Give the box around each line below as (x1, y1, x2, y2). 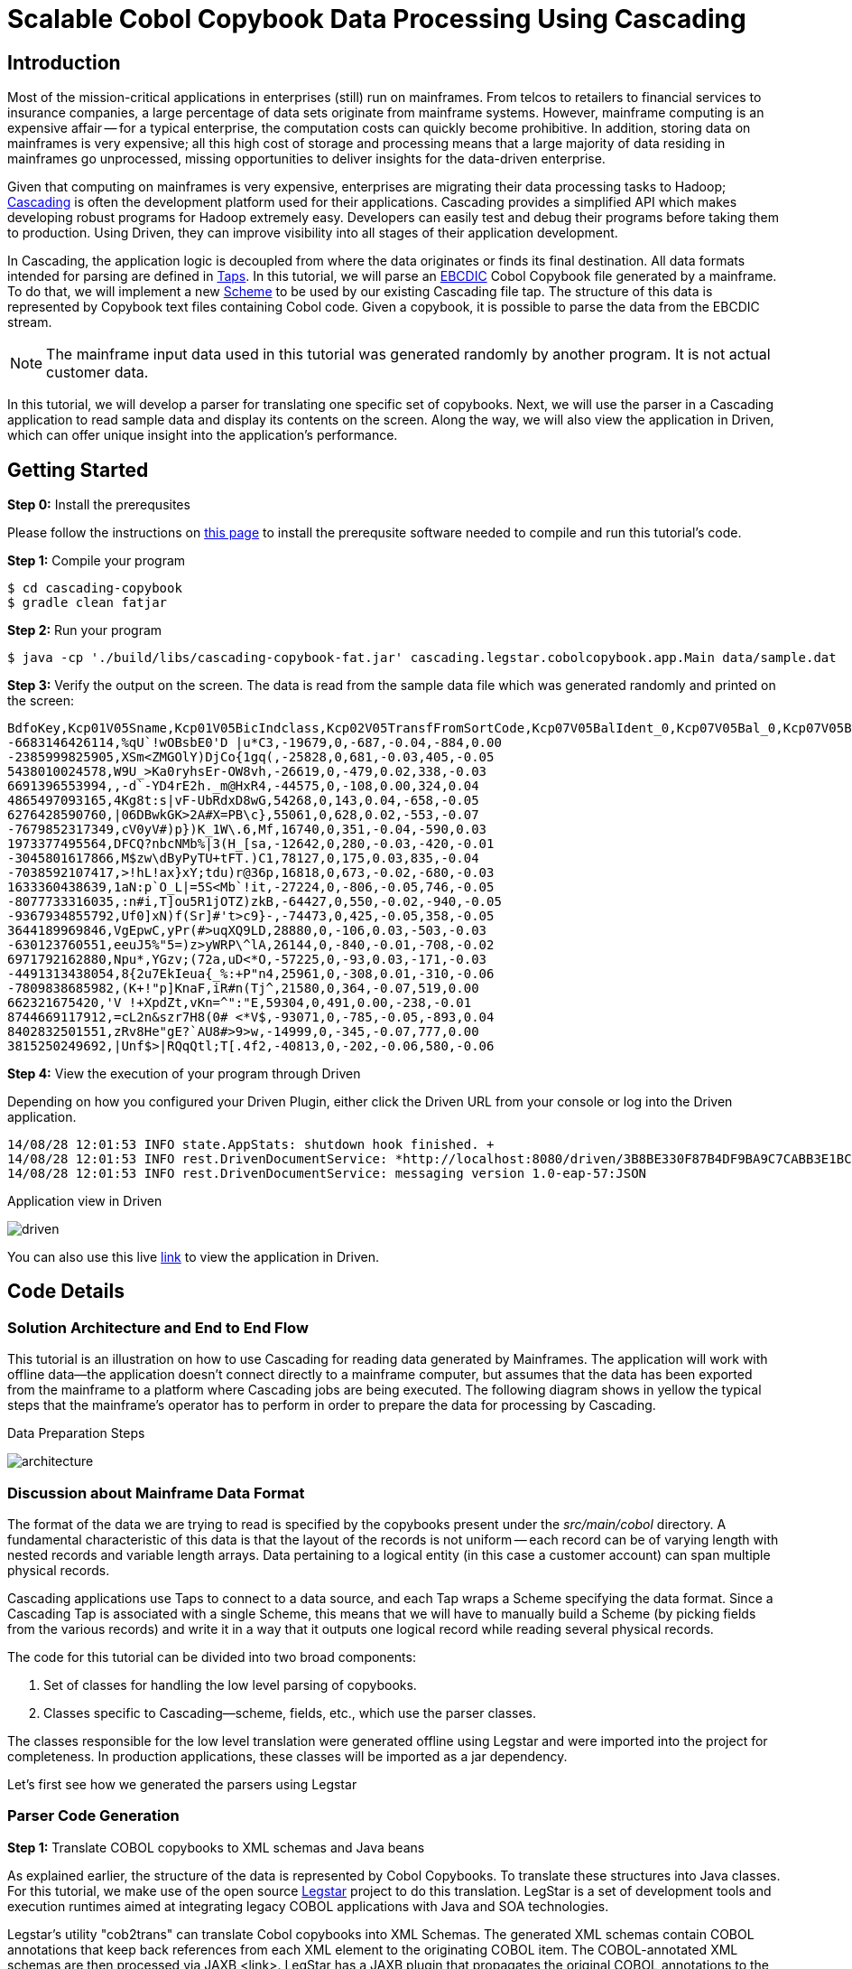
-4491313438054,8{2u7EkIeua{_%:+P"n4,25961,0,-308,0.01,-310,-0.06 (7, 966, 495, 982)
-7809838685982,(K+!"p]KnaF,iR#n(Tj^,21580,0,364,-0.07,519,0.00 (7, 981, 479, 996)
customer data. (46, 363, 149, 382)
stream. (7, 314, 52, 331)
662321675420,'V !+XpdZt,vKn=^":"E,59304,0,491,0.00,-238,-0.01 (7, 995, 472, 1011)
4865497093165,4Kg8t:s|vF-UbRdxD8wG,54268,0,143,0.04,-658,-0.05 (7, 793, 479, 808)
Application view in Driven (7, 1193, 162, 1209)
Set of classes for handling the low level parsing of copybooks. (43, 1676, 417, 1693)
